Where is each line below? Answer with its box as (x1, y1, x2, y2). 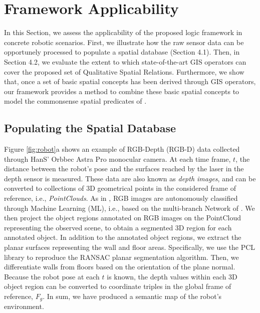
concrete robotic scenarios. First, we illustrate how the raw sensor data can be (4, 37, 244, 47)
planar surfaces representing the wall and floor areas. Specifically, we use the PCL (4, 242, 255, 252)
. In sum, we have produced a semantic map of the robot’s (43, 290, 222, 301)
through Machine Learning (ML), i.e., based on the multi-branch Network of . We (4, 202, 255, 213)
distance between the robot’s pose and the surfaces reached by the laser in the (4, 163, 244, 174)
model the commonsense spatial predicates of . (4, 96, 147, 106)
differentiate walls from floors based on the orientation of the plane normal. (4, 261, 235, 272)
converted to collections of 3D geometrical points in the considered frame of (4, 183, 236, 193)
